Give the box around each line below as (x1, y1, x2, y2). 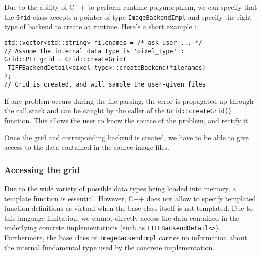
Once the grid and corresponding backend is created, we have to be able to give (4, 132, 249, 142)
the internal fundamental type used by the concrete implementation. (4, 242, 215, 252)
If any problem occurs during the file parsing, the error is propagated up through (4, 95, 254, 106)
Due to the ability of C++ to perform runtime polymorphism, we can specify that (4, 2, 257, 12)
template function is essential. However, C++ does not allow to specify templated (4, 193, 256, 203)
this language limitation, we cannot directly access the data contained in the (4, 212, 240, 223)
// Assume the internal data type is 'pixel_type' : (4, 47, 184, 55)
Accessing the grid (4, 163, 80, 176)
